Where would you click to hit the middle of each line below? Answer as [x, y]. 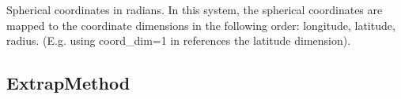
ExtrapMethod [68, 83]
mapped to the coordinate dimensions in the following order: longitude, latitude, [201, 25]
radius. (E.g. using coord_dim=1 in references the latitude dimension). [179, 40]
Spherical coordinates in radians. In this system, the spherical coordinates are [195, 9]
